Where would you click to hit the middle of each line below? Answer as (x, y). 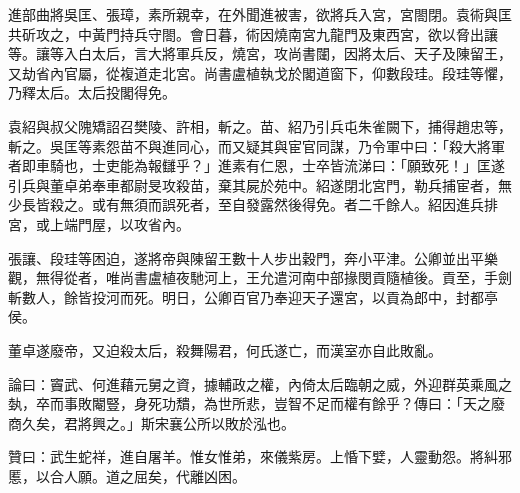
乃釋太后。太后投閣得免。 (92, 92)
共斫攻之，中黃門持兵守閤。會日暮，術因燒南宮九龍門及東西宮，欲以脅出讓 (253, 33)
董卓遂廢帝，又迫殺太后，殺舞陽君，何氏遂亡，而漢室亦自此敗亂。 (225, 349)
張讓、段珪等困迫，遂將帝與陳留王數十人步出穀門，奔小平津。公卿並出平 (246, 257)
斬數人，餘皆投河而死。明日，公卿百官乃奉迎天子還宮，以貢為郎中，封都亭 (253, 296)
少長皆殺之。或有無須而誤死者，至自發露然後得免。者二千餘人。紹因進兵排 (253, 204)
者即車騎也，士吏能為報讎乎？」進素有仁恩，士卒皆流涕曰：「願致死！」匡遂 (256, 165)
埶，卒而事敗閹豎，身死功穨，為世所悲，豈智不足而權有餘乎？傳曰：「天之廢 (256, 403)
